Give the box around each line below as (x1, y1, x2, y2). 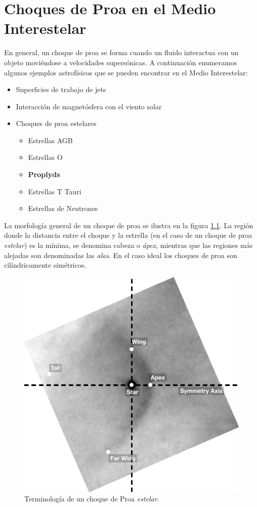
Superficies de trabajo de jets (16, 84, 106, 95)
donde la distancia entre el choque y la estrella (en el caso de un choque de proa (4, 230, 252, 240)
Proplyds (28, 169, 60, 180)
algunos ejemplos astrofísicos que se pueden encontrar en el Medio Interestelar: (4, 67, 248, 77)
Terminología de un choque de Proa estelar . (24, 493, 159, 504)
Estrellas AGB (28, 135, 73, 145)
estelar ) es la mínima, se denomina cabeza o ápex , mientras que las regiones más (4, 240, 253, 250)
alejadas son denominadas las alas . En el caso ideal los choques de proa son (4, 249, 237, 260)
